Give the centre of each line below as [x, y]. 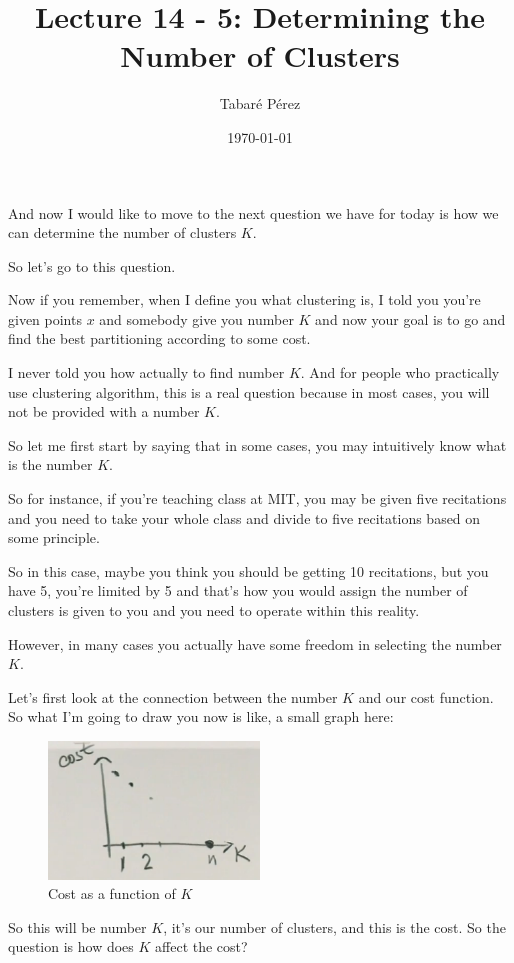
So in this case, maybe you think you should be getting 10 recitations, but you [248, 570]
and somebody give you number [196, 318]
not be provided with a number [104, 411]
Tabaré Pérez [260, 103]
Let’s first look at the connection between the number [173, 696]
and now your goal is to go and [410, 318]
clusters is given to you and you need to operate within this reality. [214, 610]
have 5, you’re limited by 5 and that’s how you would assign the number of [238, 590]
